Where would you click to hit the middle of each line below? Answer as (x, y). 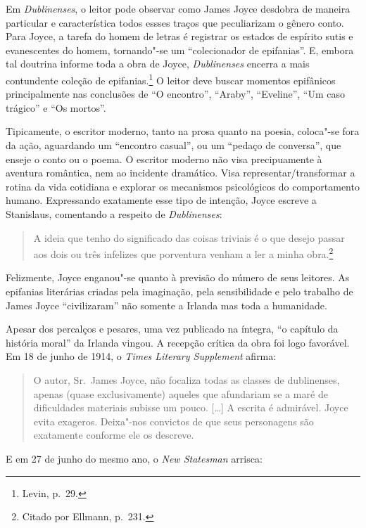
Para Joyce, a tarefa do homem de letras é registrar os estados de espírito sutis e (179, 36)
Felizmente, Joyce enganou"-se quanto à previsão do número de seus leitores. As (178, 277)
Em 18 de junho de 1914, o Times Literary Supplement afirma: (141, 356)
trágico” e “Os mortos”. (56, 107)
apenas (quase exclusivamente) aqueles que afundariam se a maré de (181, 393)
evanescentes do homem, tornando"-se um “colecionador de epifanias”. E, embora (180, 50)
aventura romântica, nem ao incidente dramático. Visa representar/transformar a (181, 173)
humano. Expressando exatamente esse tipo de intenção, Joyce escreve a (161, 200)
